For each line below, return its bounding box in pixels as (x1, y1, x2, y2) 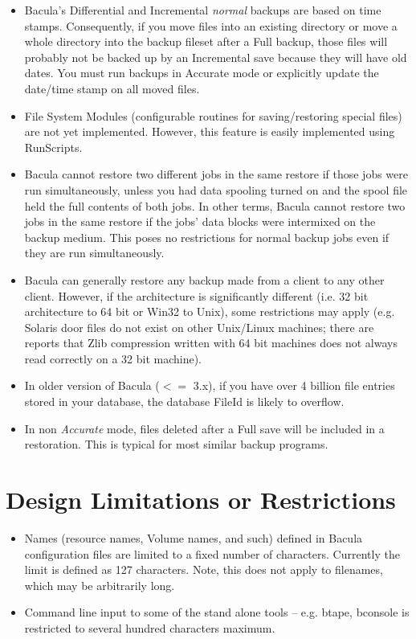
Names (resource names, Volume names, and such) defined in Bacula (24, 529, 363, 546)
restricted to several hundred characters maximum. (24, 619, 275, 636)
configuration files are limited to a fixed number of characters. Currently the (24, 545, 400, 562)
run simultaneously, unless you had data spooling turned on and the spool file (24, 181, 408, 198)
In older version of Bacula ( (24, 377, 160, 394)
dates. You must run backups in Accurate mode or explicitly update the (24, 64, 379, 81)
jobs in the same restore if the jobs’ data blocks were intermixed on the (24, 213, 376, 230)
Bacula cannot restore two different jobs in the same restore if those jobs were (24, 166, 408, 182)
